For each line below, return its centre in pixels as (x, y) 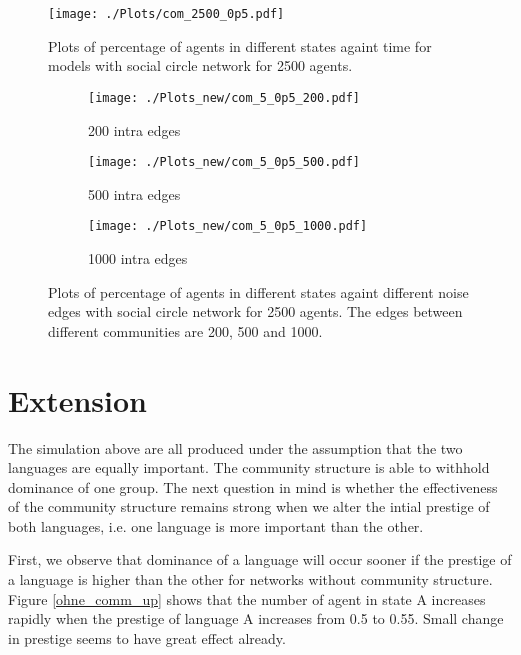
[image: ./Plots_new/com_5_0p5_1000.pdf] (228, 226)
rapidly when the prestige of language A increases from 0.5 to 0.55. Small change (256, 618)
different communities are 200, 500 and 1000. (185, 330)
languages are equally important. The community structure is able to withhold (249, 467)
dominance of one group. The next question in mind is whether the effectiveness (253, 486)
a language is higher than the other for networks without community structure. (250, 579)
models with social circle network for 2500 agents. (200, 65)
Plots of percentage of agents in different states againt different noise (258, 291)
